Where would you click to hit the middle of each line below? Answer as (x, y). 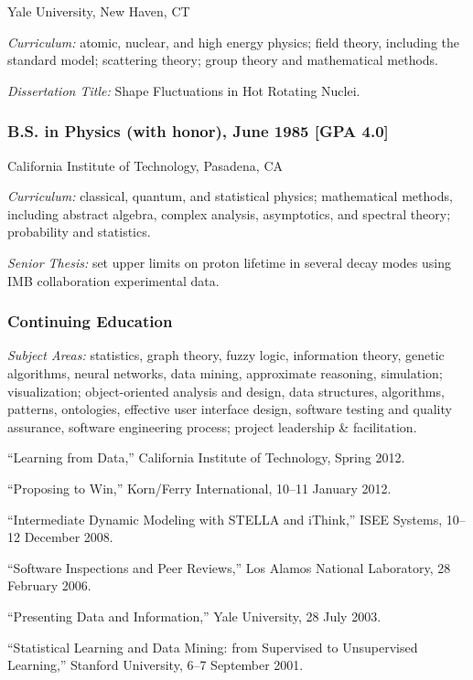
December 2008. (69, 537)
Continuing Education (90, 321)
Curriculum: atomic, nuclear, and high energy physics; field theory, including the (234, 42)
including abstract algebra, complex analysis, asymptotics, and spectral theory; (229, 213)
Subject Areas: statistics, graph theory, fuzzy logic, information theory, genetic (226, 355)
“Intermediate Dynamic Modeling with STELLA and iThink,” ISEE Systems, (225, 519)
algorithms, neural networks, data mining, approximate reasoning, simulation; (225, 372)
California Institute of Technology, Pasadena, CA (145, 165)
